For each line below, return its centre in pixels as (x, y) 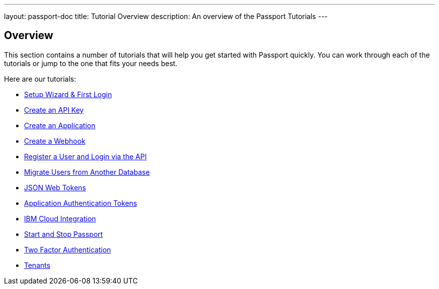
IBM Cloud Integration (60, 218)
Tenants (37, 265)
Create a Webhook (55, 141)
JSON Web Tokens (55, 187)
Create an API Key (54, 110)
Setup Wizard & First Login (68, 94)
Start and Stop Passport (64, 234)
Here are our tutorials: (40, 79)
